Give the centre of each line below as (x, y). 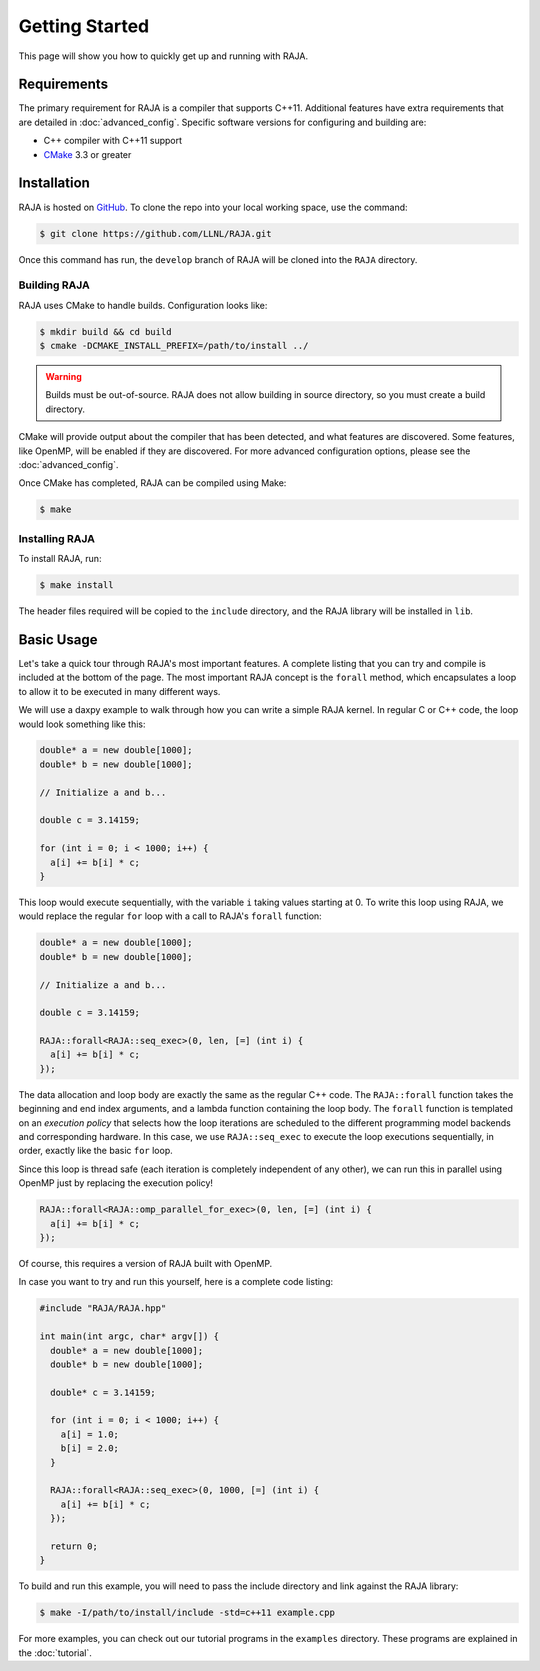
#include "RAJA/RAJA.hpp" (103, 1308)
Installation (54, 183)
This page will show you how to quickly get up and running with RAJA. (163, 56)
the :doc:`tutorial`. (55, 1652)
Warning (63, 376)
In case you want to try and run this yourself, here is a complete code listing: (176, 1282)
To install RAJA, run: (60, 559)
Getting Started (84, 26)
